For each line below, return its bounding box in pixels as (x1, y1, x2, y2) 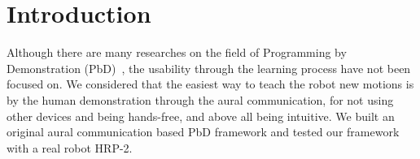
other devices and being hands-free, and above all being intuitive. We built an (7, 107, 395, 124)
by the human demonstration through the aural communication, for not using (7, 91, 394, 108)
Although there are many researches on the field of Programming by (7, 44, 347, 61)
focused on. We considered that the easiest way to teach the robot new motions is (7, 75, 414, 92)
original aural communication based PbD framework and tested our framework (7, 123, 400, 140)
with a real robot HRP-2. (7, 139, 133, 156)
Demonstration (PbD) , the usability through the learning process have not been (7, 59, 411, 76)
